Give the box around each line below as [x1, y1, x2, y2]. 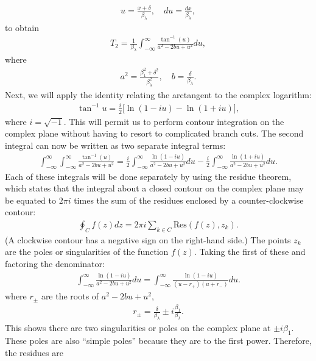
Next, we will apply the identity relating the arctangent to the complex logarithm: [5, 88, 312, 101]
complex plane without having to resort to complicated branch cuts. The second [5, 127, 304, 140]
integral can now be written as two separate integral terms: [5, 138, 226, 151]
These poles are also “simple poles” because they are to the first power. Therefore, [5, 334, 312, 347]
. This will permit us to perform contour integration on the [63, 115, 284, 127]
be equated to [5, 193, 56, 206]
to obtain [5, 21, 40, 34]
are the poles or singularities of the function [5, 245, 169, 258]
